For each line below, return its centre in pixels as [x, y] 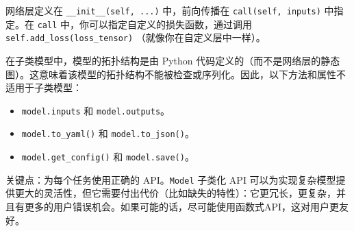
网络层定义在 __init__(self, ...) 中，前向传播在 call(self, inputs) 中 [170, 10]
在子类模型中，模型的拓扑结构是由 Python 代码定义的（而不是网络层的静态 [173, 60]
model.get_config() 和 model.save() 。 [108, 157]
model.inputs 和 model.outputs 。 [96, 110]
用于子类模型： [48, 87]
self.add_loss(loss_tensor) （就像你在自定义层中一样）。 [136, 37]
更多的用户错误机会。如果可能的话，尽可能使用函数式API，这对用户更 [182, 206]
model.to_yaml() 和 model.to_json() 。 [108, 133]
